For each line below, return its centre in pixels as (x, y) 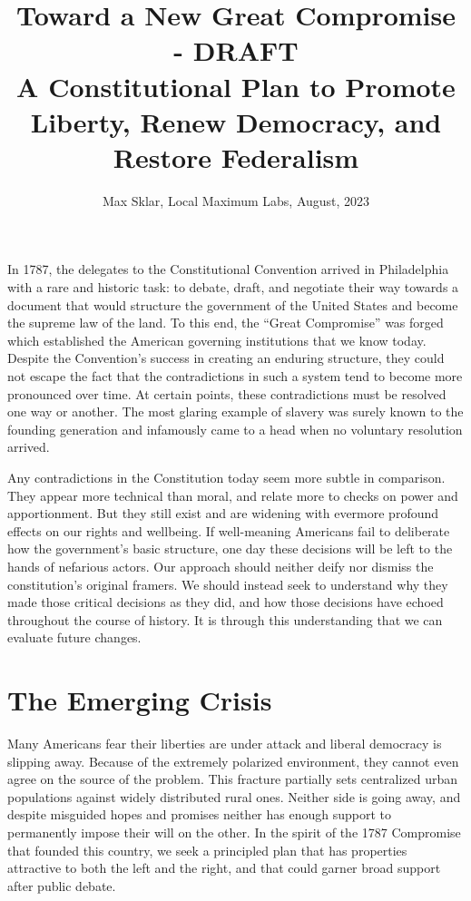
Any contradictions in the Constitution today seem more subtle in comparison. (226, 477)
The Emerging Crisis (140, 700)
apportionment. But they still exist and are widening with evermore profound (223, 513)
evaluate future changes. (74, 637)
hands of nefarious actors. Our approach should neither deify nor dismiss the (221, 566)
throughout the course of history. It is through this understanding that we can (225, 619)
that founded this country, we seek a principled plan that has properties (207, 850)
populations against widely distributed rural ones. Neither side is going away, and (234, 796)
